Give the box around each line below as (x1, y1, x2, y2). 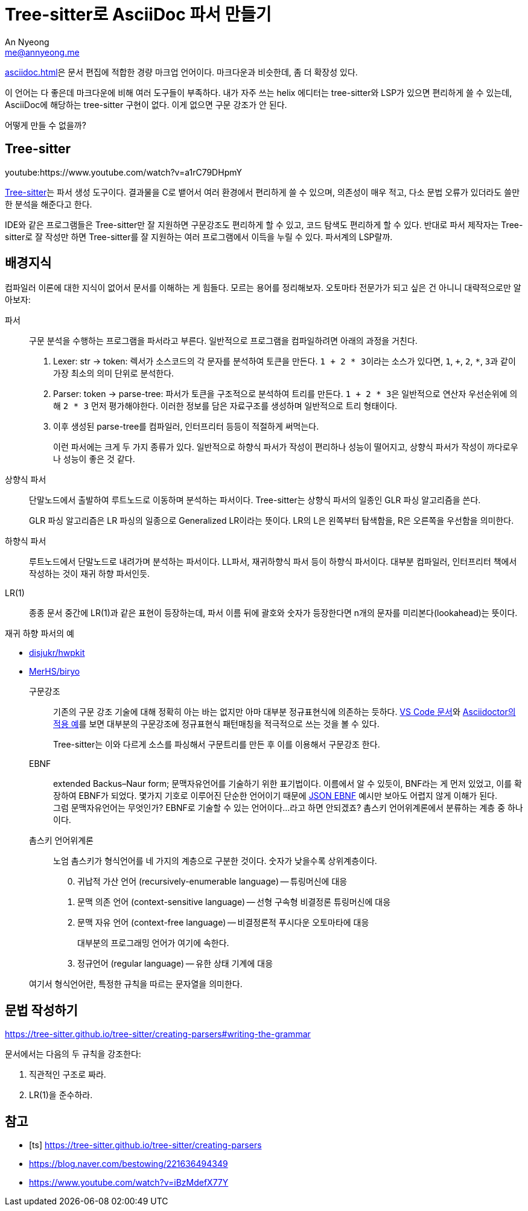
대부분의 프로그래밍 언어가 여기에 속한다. (77, 938, 229, 949)
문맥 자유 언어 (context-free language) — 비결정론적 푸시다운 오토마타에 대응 (77, 917, 369, 928)
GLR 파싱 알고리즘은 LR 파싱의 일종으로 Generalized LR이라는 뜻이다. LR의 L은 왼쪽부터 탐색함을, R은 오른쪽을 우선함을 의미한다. (29, 515, 514, 526)
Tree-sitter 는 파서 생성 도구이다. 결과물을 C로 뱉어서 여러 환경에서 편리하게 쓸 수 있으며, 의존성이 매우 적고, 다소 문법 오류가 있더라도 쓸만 (5, 186, 520, 197)
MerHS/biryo (29, 666, 80, 677)
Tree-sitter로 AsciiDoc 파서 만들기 (5, 4, 272, 25)
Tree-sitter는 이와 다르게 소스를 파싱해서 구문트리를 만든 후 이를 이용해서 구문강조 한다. (53, 739, 380, 750)
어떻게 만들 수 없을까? (5, 119, 86, 130)
